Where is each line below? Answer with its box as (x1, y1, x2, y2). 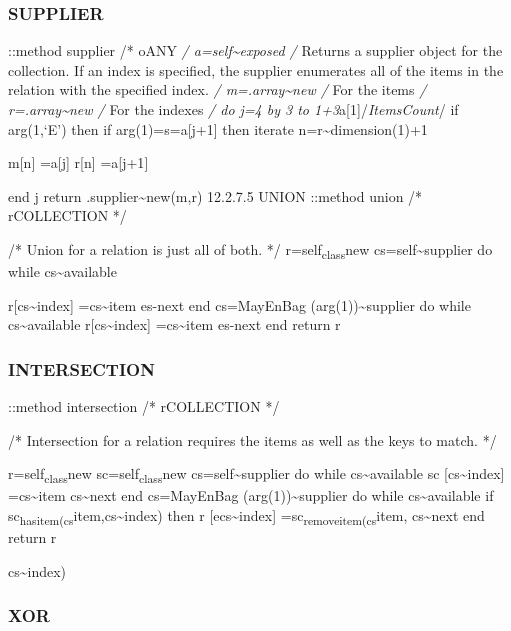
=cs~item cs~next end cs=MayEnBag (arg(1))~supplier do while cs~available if (8, 485, 494, 506)
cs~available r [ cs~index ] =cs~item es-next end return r (8, 314, 341, 335)
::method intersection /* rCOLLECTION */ (8, 396, 280, 417)
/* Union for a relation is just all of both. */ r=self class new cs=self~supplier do (8, 238, 493, 262)
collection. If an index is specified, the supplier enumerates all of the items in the (8, 59, 504, 80)
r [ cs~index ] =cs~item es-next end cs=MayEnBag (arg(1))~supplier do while (8, 294, 471, 315)
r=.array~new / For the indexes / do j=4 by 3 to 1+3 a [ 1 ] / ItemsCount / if (8, 99, 459, 119)
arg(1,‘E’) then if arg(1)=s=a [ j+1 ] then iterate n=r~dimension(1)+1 (8, 118, 428, 139)
